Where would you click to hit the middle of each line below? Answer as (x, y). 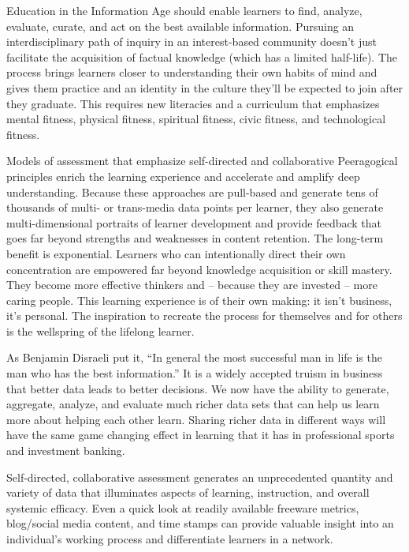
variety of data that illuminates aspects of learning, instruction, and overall (188, 492)
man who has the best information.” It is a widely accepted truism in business (195, 373)
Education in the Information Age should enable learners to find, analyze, (184, 10)
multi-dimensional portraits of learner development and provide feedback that (194, 222)
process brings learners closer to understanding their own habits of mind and (192, 72)
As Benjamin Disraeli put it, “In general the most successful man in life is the (194, 357)
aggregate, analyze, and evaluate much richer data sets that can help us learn (193, 404)
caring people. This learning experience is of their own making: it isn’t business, (199, 300)
